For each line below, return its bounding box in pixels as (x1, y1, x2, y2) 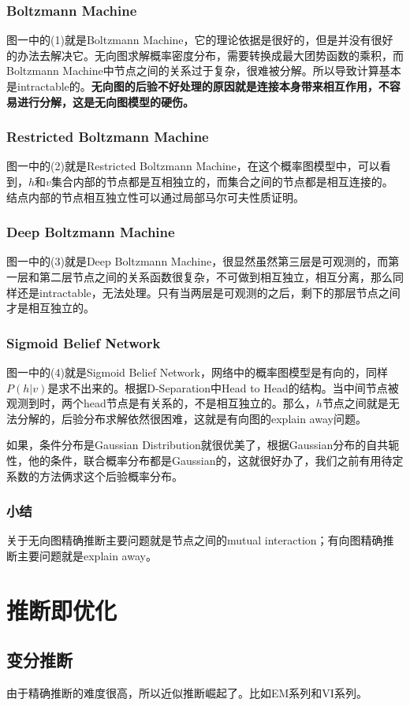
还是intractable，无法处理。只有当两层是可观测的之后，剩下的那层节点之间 (17, 284, 401, 300)
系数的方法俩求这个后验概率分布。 (6, 467, 183, 484)
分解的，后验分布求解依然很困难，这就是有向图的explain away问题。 (17, 410, 367, 426)
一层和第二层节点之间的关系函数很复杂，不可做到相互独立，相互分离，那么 (6, 269, 393, 284)
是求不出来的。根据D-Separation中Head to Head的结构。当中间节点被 (47, 379, 399, 396)
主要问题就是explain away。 (17, 547, 157, 563)
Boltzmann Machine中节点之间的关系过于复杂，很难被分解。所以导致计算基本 (6, 62, 401, 79)
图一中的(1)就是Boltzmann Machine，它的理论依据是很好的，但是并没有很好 (6, 32, 393, 48)
